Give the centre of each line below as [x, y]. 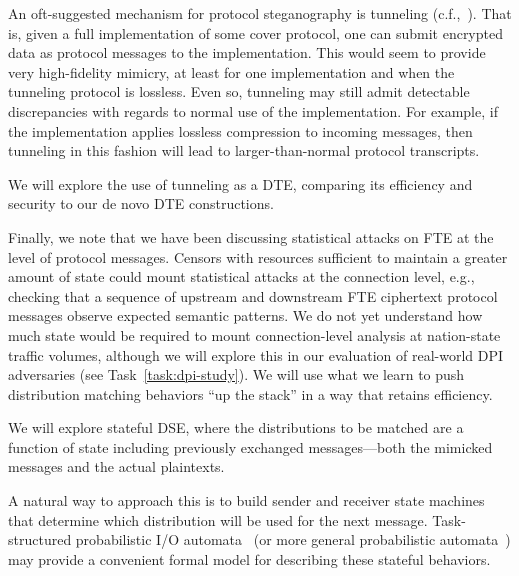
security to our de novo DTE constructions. [141, 203]
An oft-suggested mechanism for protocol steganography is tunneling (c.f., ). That [260, 13]
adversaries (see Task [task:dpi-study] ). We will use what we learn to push [236, 374]
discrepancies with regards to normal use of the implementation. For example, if [253, 110]
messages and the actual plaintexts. [116, 466]
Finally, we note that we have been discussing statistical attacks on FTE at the [251, 236]
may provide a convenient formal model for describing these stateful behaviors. [249, 558]
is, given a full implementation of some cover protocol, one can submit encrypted [255, 32]
